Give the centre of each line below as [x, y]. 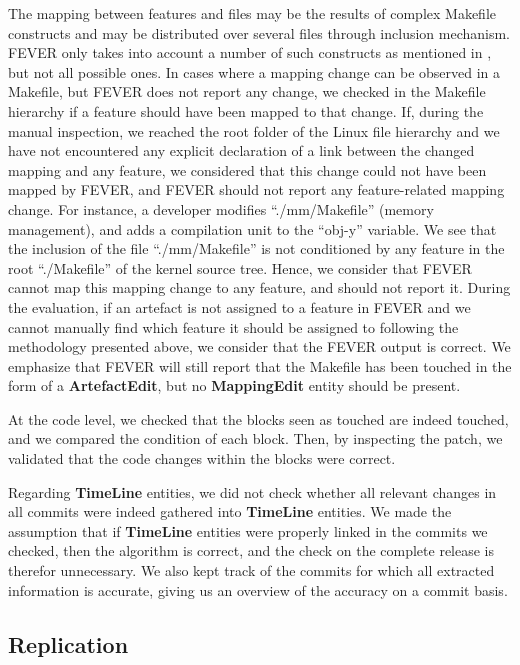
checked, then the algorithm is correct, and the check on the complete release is [251, 550]
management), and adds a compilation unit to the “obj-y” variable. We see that [252, 228]
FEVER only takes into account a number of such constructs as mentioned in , [250, 52]
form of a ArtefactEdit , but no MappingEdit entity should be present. [234, 385]
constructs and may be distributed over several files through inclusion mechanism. [259, 32]
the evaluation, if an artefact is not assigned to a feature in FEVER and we [239, 306]
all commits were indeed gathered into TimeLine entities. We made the [230, 511]
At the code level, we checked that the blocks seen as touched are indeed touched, [258, 418]
